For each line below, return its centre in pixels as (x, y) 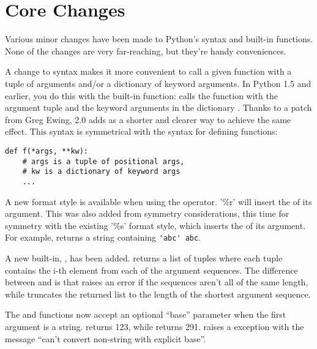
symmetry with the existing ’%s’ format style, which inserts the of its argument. (155, 225)
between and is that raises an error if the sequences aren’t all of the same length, (157, 282)
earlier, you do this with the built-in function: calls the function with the (141, 95)
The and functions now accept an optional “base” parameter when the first (146, 314)
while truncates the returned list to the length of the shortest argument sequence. (158, 294)
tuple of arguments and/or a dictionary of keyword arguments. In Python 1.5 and (158, 83)
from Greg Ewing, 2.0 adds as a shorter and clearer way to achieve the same (148, 119)
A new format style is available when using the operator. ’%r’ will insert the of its (158, 201)
